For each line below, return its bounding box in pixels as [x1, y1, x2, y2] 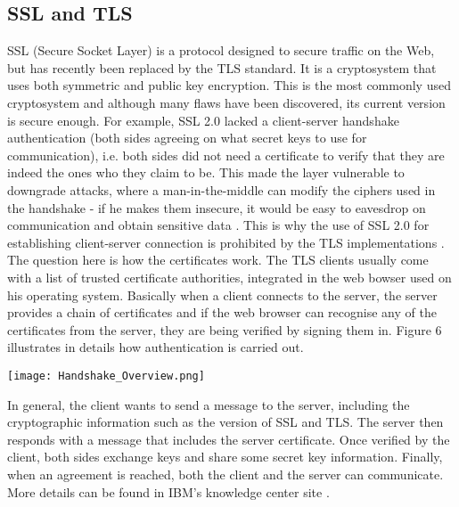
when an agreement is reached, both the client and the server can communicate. [7, 464, 444, 483]
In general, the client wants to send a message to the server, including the [7, 395, 410, 413]
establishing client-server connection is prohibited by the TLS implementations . [7, 233, 445, 251]
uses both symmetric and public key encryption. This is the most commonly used [7, 76, 451, 94]
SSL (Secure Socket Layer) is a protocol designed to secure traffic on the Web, [7, 41, 435, 60]
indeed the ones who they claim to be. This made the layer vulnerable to [7, 163, 405, 182]
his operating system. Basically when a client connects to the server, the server [7, 285, 438, 304]
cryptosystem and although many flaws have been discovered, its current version [7, 93, 446, 111]
